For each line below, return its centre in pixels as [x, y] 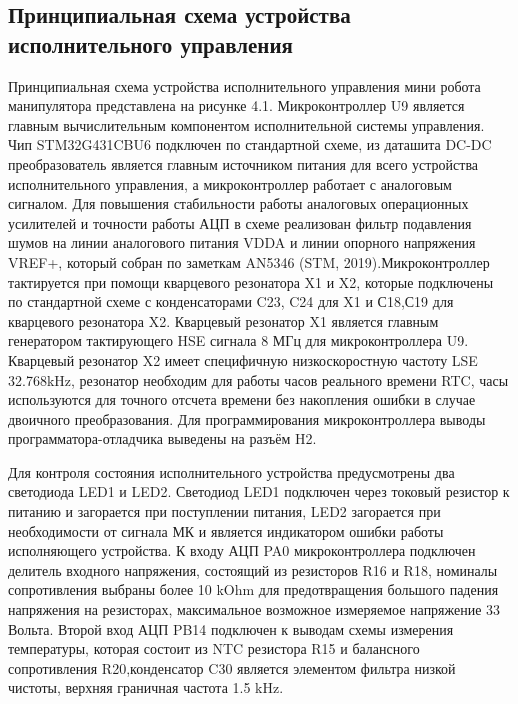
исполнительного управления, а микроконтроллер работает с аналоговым [230, 183]
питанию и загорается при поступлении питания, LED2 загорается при [224, 511]
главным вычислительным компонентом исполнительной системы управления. [246, 124]
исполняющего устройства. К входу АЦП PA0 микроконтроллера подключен [242, 550]
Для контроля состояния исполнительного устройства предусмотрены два [231, 471]
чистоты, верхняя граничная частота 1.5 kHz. [146, 687]
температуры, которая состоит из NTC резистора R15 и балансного [214, 648]
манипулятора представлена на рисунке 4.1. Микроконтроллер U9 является [236, 105]
